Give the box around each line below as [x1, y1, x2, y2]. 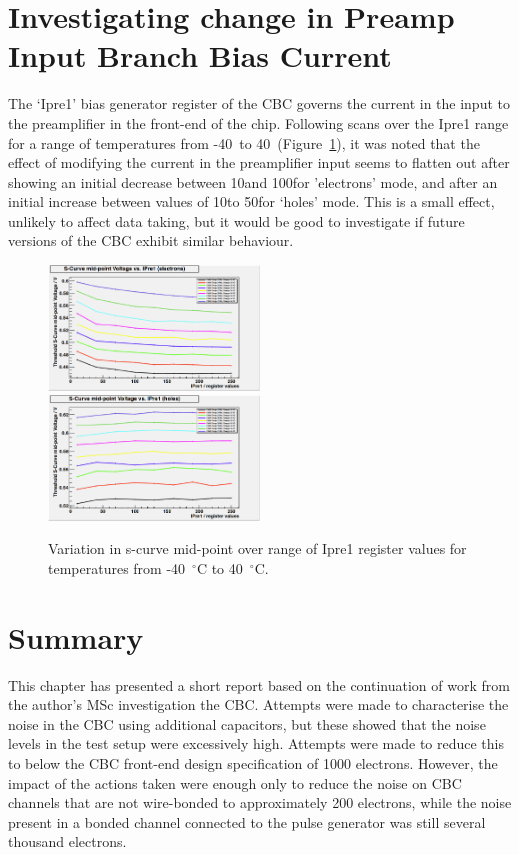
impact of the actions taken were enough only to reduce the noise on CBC [8, 772, 462, 793]
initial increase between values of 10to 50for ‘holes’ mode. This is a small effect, [8, 191, 495, 212]
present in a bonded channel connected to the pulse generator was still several [8, 811, 486, 832]
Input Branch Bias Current [8, 35, 392, 76]
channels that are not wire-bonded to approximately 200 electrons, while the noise [8, 792, 512, 813]
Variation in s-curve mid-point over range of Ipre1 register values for [48, 538, 467, 559]
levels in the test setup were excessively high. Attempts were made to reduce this [8, 733, 504, 754]
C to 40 [196, 557, 243, 578]
